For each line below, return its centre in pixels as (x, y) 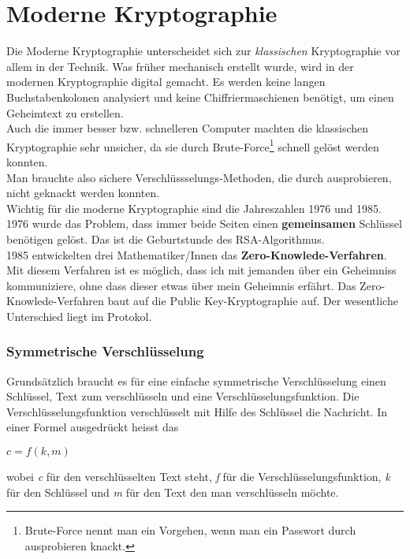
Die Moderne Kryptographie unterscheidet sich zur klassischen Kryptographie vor (203, 51)
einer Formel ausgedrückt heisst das (93, 427)
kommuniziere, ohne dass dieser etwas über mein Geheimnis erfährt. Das (181, 285)
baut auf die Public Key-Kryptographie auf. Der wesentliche (253, 301)
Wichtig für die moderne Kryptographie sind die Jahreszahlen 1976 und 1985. (194, 208)
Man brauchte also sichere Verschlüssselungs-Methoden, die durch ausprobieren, (199, 177)
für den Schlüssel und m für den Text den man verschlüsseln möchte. (173, 492)
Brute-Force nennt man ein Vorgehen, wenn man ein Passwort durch (190, 530)
